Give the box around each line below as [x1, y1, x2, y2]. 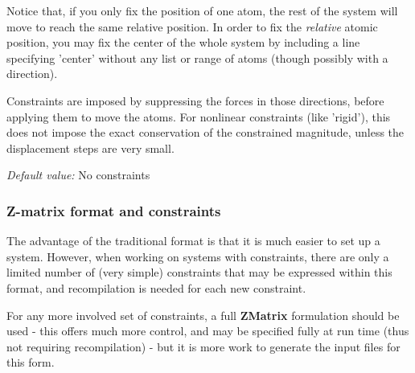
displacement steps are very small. [6, 139, 175, 156]
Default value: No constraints [6, 166, 150, 183]
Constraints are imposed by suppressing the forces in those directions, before [6, 92, 384, 109]
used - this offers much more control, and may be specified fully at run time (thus [6, 322, 409, 339]
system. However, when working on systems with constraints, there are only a [6, 248, 389, 264]
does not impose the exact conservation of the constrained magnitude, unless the [6, 124, 405, 141]
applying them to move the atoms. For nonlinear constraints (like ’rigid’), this [6, 108, 391, 125]
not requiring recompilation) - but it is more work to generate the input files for [6, 338, 401, 355]
